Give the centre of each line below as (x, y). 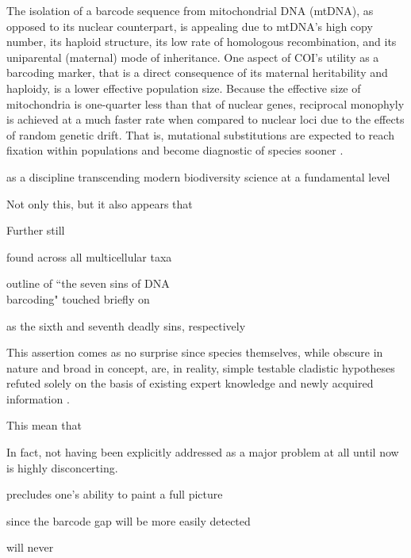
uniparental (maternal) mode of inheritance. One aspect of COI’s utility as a (193, 57)
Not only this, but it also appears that (100, 203)
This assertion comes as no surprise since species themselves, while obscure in (195, 352)
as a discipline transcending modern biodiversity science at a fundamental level (198, 176)
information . (38, 398)
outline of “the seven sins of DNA (88, 283)
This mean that (44, 425)
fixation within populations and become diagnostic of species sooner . (175, 150)
